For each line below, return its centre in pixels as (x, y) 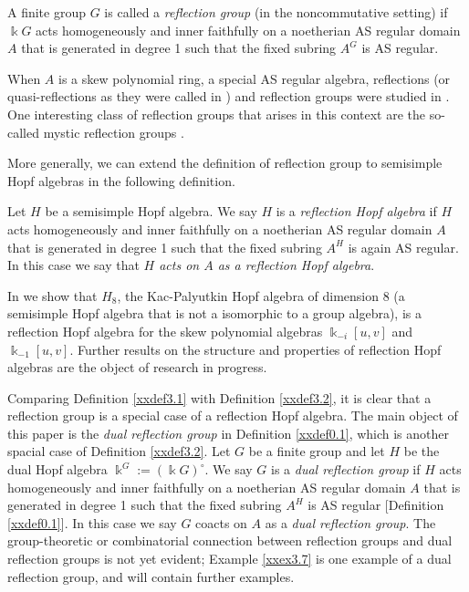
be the (422, 451)
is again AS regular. (403, 247)
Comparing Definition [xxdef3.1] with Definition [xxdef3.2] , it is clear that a (219, 397)
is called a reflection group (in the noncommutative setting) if (276, 12)
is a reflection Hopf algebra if (356, 211)
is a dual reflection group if (346, 469)
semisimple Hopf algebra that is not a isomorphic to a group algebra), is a (214, 313)
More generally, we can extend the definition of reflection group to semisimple (225, 163)
